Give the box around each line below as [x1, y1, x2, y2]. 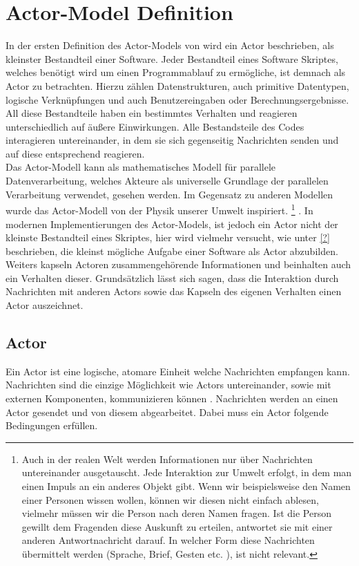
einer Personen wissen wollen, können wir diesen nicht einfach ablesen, [21, 492, 319, 507]
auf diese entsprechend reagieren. [6, 146, 145, 160]
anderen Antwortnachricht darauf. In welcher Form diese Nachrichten [21, 533, 315, 547]
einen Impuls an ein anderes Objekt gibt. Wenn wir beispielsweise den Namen [21, 479, 351, 493]
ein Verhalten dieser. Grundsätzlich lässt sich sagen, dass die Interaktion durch [6, 270, 339, 285]
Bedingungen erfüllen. [6, 418, 98, 433]
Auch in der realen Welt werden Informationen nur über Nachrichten [21, 451, 313, 466]
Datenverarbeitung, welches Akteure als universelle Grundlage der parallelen [6, 173, 329, 188]
